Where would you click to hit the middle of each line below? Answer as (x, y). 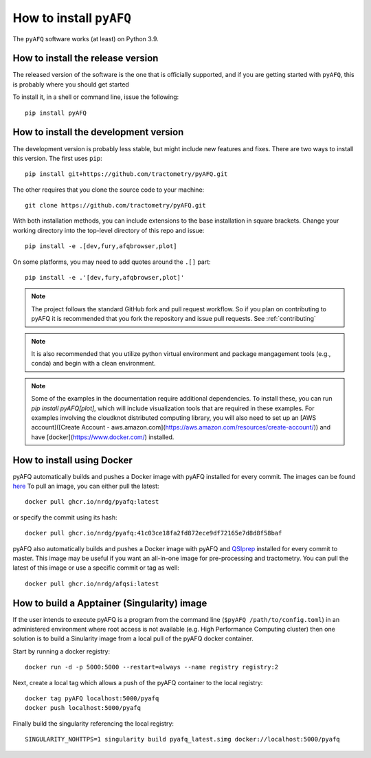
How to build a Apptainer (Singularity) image (110, 603)
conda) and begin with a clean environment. (93, 364)
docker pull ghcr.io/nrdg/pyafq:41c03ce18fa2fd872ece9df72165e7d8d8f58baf (154, 533)
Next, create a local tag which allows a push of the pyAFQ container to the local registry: (138, 682)
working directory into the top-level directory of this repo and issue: (109, 230)
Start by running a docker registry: (61, 651)
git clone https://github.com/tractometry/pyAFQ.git (115, 205)
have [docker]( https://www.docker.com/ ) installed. (103, 437)
